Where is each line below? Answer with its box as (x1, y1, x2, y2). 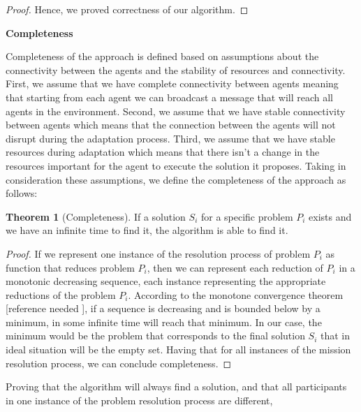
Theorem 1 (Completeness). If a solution (6, 209, 186, 223)
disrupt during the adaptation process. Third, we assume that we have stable (6, 131, 335, 145)
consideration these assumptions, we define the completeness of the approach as (6, 172, 346, 186)
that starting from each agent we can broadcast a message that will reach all (6, 89, 334, 104)
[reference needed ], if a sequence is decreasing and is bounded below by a (6, 301, 321, 316)
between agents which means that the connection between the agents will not (6, 117, 336, 132)
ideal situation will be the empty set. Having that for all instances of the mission (6, 342, 351, 357)
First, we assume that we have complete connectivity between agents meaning (6, 76, 339, 91)
